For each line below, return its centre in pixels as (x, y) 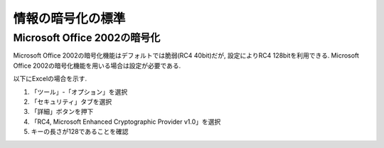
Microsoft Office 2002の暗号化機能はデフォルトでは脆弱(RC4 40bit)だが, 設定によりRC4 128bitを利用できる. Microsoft (186, 55)
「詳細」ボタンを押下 (62, 112)
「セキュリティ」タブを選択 (71, 101)
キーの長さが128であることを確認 (80, 132)
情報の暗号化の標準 (69, 18)
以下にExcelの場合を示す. (50, 79)
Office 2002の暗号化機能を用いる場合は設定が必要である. (97, 65)
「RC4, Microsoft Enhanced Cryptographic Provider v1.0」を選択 (126, 122)
